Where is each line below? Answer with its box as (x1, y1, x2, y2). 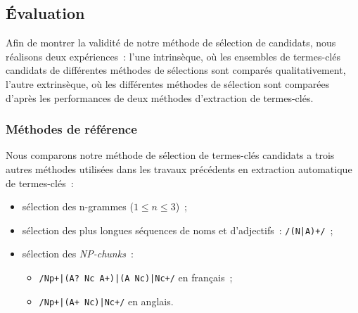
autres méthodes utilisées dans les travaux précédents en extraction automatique (6, 161, 352, 176)
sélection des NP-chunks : (22, 246, 134, 261)
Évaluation (6, 2, 85, 24)
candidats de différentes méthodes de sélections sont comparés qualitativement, (6, 63, 346, 77)
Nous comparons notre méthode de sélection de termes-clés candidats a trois (6, 148, 335, 162)
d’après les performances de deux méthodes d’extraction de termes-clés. (6, 90, 314, 105)
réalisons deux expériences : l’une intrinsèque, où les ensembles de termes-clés (6, 49, 340, 63)
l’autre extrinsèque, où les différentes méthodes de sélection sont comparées (6, 76, 330, 91)
